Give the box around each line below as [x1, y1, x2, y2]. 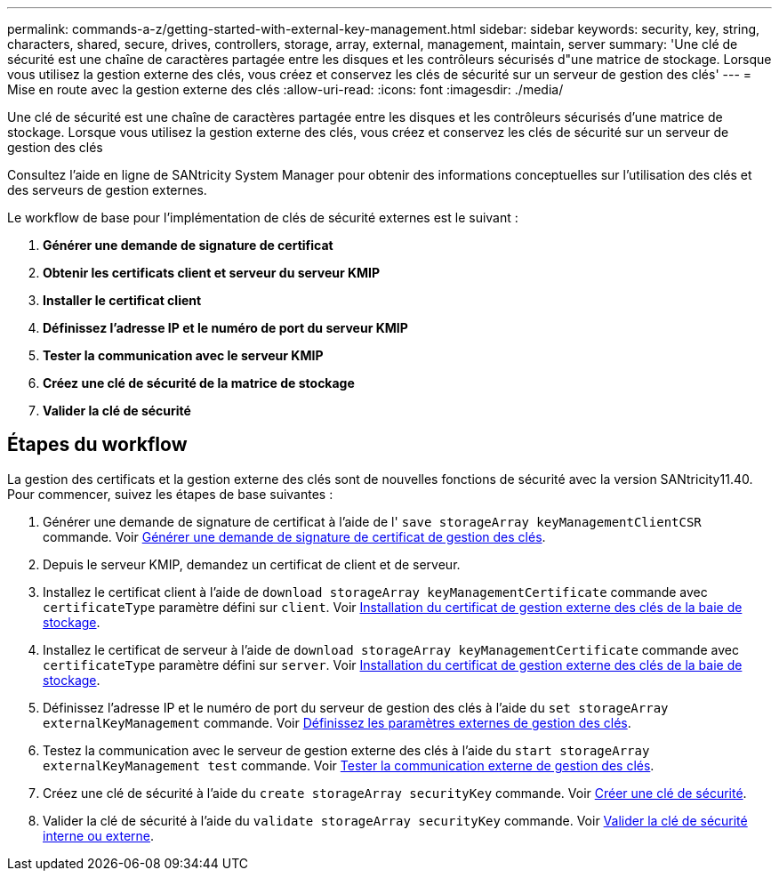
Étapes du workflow [7, 433, 188, 456]
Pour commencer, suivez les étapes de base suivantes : [7, 486, 333, 502]
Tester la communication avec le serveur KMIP [43, 348, 324, 363]
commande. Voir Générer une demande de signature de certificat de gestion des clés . [43, 528, 546, 544]
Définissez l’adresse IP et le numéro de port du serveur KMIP [43, 320, 408, 335]
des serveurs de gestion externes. [7, 182, 207, 197]
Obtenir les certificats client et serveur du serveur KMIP [43, 265, 381, 280]
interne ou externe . [43, 827, 155, 843]
